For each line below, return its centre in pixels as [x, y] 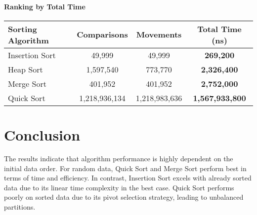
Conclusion [42, 134]
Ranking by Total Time [45, 6]
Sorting [22, 29]
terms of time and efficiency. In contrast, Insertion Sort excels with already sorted [128, 178]
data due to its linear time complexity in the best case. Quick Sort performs [119, 187]
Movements [159, 35]
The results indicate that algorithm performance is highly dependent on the [119, 158]
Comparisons [102, 35]
